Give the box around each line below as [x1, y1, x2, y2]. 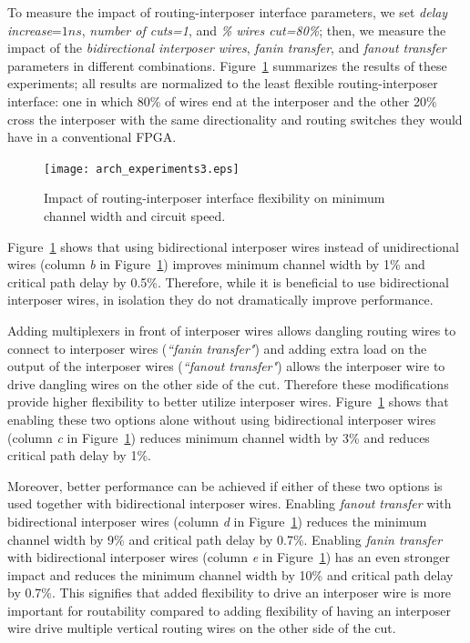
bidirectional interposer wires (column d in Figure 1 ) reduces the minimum [7, 511, 427, 530]
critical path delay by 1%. [7, 446, 151, 465]
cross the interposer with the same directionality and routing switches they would [7, 109, 463, 128]
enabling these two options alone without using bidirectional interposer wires [7, 409, 436, 428]
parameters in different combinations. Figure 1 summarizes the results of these [7, 55, 447, 75]
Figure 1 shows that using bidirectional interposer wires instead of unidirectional [7, 236, 459, 256]
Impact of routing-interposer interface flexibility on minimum [44, 188, 385, 207]
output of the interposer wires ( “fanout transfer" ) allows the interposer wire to [7, 357, 445, 376]
